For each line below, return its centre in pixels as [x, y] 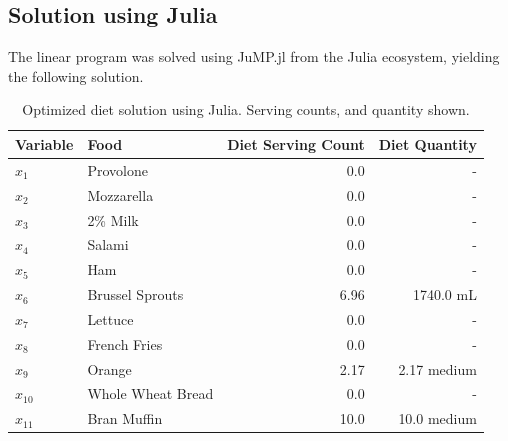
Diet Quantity [427, 143]
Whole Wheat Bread [150, 393]
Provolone [117, 169]
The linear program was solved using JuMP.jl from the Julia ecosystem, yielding [254, 56]
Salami [108, 244]
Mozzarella [120, 194]
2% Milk [113, 219]
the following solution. [76, 75]
